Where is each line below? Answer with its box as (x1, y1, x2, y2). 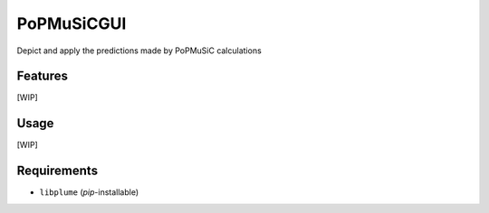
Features (16, 69, 68, 84)
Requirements (16, 163, 99, 179)
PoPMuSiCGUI (16, 14, 127, 33)
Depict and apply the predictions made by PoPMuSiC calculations (16, 45, 262, 56)
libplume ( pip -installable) (39, 187, 139, 198)
